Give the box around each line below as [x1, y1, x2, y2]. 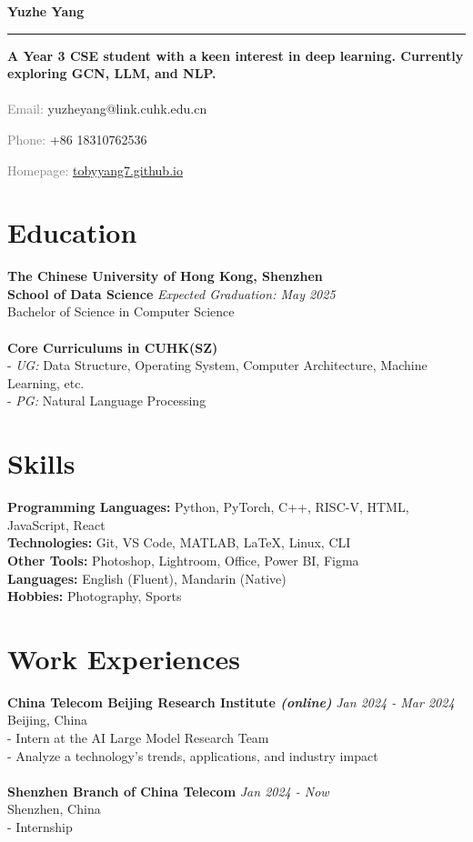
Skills [7, 445, 75, 482]
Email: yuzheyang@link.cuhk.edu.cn [7, 99, 207, 118]
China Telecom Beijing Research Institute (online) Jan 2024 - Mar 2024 [7, 692, 455, 711]
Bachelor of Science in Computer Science [7, 302, 235, 321]
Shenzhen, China [7, 799, 101, 818]
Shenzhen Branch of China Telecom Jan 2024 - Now [7, 781, 329, 800]
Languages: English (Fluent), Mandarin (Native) [7, 568, 287, 587]
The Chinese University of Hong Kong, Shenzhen [7, 266, 323, 286]
